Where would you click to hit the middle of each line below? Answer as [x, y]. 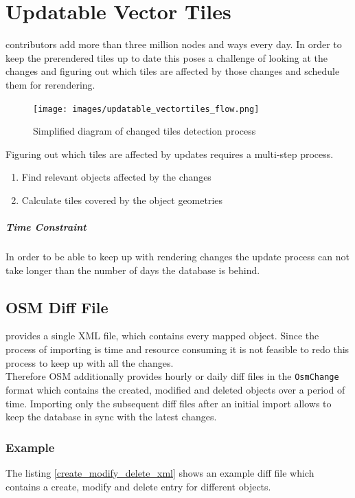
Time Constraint [46, 227]
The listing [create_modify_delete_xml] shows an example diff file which [160, 472]
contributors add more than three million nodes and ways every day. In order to [174, 44]
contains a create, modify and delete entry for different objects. [138, 486]
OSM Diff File [57, 307]
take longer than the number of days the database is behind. [133, 270]
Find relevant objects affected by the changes [116, 177]
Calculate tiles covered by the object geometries [122, 200]
